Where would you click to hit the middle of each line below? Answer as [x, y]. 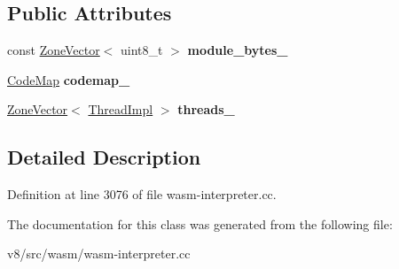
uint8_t [142, 50]
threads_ [206, 109]
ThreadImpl [121, 109]
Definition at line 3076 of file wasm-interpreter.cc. [142, 194]
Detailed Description [104, 157]
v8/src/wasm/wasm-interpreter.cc [99, 254]
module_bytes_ [238, 50]
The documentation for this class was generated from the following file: [200, 223]
